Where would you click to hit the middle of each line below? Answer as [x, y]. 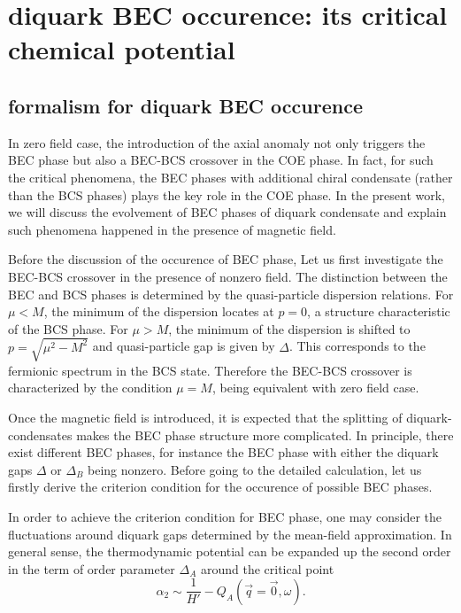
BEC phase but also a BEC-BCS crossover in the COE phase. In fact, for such [221, 160]
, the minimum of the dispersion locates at [159, 311]
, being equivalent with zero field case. [315, 388]
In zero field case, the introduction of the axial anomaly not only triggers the [217, 142]
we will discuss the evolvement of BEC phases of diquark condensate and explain [227, 212]
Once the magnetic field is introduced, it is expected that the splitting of [205, 418]
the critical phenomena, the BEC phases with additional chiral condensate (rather [230, 177]
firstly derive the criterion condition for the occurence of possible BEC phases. [220, 487]
